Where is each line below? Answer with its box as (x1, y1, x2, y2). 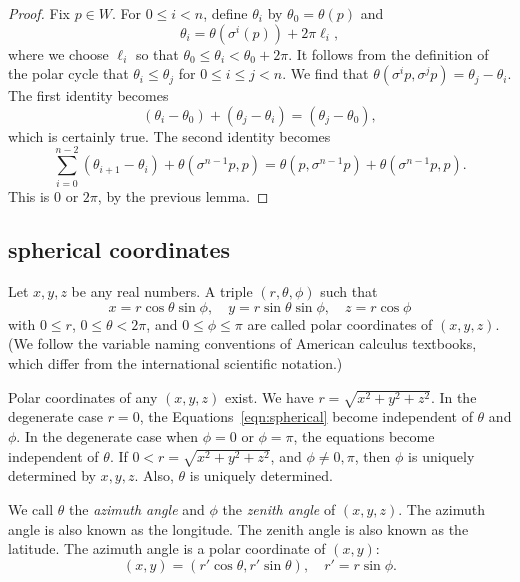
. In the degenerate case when (16, 426, 199, 446)
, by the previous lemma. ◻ (97, 185, 269, 206)
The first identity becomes (8, 85, 169, 106)
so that (135, 43, 179, 64)
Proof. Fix (8, 3, 70, 23)
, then (354, 445, 391, 466)
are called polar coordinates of (247, 313, 433, 334)
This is (8, 185, 50, 206)
